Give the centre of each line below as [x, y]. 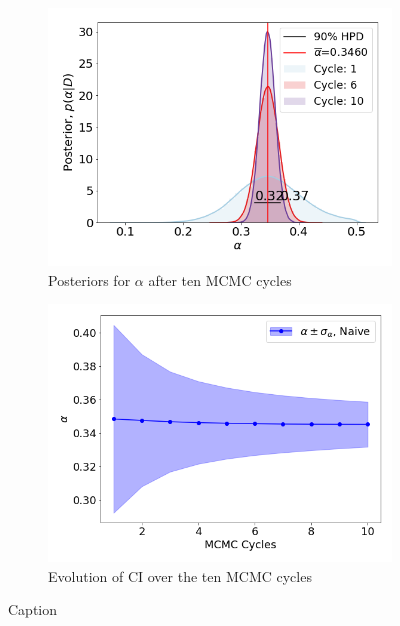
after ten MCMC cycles [220, 279]
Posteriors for [89, 279]
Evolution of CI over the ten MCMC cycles [180, 575]
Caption [33, 609]
